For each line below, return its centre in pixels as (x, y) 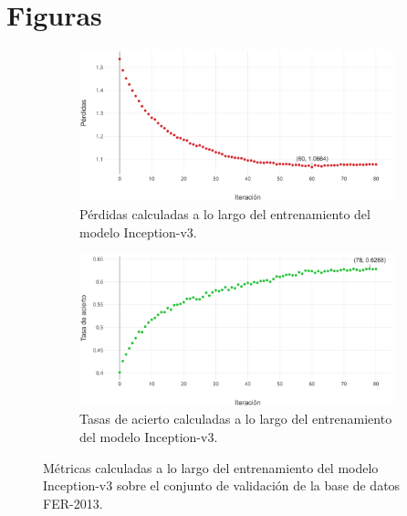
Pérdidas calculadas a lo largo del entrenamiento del (225, 214)
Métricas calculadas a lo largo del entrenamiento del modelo (211, 467)
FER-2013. (73, 503)
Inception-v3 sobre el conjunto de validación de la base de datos (222, 485)
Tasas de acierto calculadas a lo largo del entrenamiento (236, 419)
